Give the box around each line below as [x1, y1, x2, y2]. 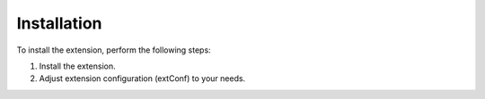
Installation [16, 13, 102, 33]
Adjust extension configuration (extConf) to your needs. [39, 73, 246, 84]
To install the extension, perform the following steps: [16, 45, 211, 55]
